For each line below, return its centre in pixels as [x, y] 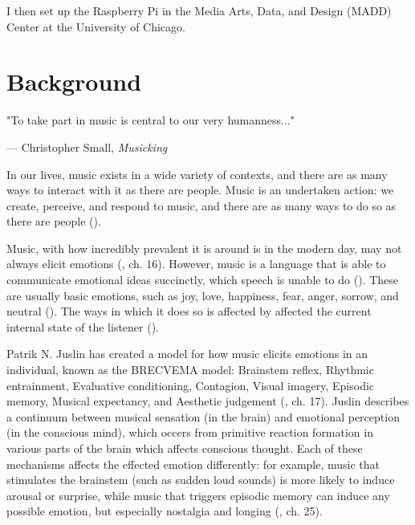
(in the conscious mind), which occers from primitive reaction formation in [190, 432]
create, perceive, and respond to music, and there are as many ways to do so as [201, 205]
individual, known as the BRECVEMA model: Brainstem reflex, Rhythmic [190, 370]
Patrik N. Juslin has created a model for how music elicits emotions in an [187, 354]
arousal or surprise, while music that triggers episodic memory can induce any [198, 495]
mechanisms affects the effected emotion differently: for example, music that [193, 464]
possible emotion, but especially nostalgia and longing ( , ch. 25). [165, 511]
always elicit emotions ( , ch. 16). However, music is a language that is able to [196, 264]
